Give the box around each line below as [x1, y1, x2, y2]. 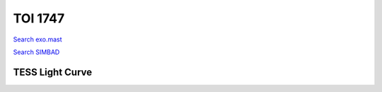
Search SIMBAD [13, 48, 60, 56]
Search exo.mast [13, 35, 63, 44]
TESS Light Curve [13, 66, 93, 78]
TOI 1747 [13, 11, 65, 26]
